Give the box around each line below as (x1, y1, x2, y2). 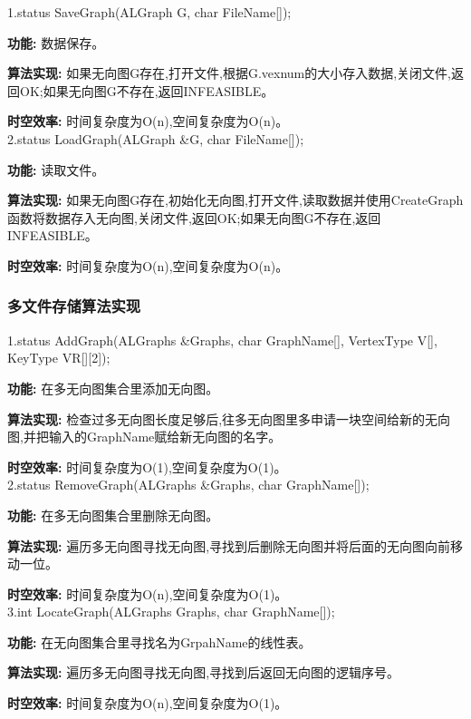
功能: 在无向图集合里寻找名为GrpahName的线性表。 (7, 632, 312, 651)
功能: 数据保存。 (7, 33, 105, 52)
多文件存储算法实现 (7, 295, 141, 317)
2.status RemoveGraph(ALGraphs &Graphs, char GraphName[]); (7, 475, 370, 494)
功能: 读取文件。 (7, 160, 105, 179)
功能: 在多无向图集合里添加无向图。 (7, 378, 219, 397)
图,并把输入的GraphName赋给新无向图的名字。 (7, 427, 282, 446)
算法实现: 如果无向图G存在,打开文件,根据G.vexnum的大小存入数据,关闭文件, (7, 63, 452, 83)
